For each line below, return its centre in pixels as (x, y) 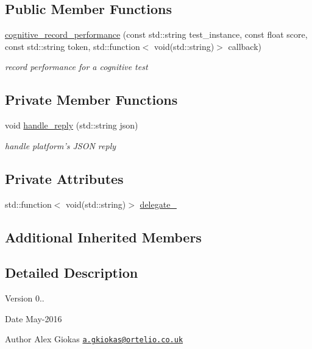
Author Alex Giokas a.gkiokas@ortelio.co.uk (94, 339)
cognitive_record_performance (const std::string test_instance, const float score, (156, 34)
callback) (245, 46)
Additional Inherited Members (103, 237)
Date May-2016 (34, 318)
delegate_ (158, 204)
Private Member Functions (91, 100)
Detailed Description (72, 273)
